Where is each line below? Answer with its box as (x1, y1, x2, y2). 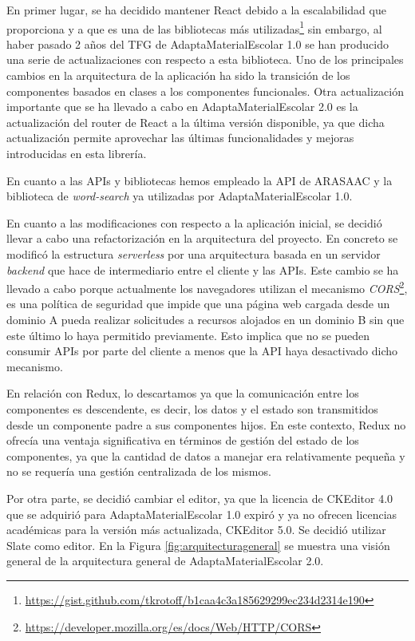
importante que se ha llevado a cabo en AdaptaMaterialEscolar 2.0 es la (6, 98, 358, 115)
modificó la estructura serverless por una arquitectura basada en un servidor (6, 245, 381, 262)
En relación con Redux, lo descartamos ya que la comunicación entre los (6, 385, 359, 402)
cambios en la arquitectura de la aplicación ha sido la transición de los (6, 67, 350, 84)
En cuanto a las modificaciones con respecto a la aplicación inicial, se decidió (6, 214, 382, 231)
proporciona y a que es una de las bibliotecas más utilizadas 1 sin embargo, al (6, 18, 382, 37)
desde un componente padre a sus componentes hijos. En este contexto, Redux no (6, 416, 406, 433)
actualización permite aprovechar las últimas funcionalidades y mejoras (6, 129, 354, 146)
